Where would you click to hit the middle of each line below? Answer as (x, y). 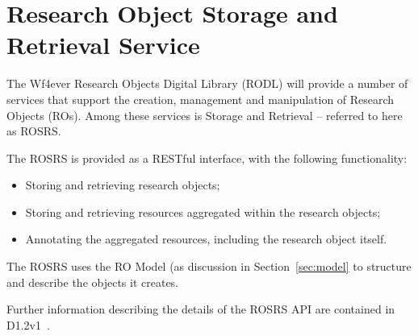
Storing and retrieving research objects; (123, 185)
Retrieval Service (103, 45)
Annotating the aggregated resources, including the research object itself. (206, 239)
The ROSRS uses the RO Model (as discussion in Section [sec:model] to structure (209, 266)
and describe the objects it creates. (93, 282)
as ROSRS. (34, 131)
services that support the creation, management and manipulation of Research (201, 99)
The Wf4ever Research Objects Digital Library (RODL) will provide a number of (207, 83)
